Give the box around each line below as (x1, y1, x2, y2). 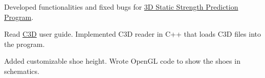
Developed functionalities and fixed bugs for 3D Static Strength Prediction (4, 2, 238, 12)
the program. (4, 38, 45, 49)
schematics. (4, 65, 39, 76)
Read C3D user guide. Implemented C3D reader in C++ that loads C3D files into (4, 29, 261, 39)
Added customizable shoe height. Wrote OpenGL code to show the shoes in (4, 56, 240, 66)
